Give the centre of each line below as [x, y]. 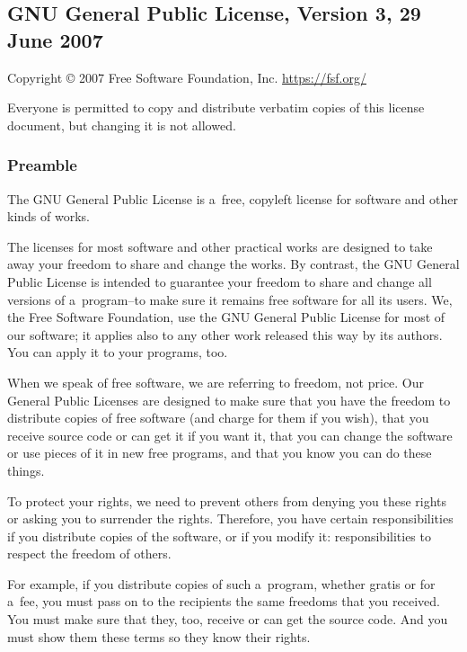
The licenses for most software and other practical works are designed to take [220, 246]
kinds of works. [48, 216]
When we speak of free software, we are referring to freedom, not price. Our [216, 382]
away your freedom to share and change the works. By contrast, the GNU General [233, 264]
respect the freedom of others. [89, 554]
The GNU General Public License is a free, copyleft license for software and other [233, 198]
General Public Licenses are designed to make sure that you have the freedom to [229, 400]
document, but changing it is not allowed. [122, 125]
